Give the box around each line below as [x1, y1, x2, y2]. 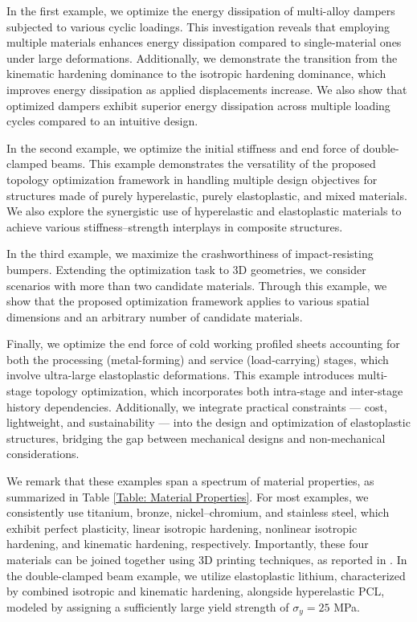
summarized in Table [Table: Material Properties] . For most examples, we [6, 488, 369, 505]
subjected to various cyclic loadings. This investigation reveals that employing [6, 18, 390, 35]
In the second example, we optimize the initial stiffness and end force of [6, 139, 359, 156]
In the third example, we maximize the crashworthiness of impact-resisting [6, 245, 374, 262]
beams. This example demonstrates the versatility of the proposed [51, 155, 376, 172]
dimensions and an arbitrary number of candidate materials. [6, 308, 303, 325]
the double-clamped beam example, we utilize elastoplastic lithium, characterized [6, 567, 406, 583]
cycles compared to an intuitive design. [6, 113, 198, 129]
